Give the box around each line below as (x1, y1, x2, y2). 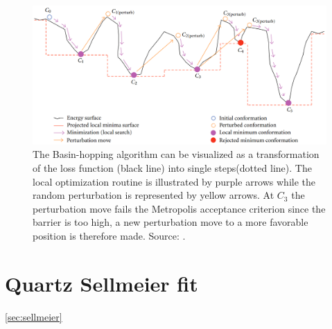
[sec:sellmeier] (5, 309, 62, 323)
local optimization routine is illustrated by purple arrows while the (33, 174, 316, 188)
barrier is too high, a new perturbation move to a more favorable (33, 215, 308, 229)
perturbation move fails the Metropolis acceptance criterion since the (33, 201, 326, 215)
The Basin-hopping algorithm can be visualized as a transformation (33, 147, 320, 161)
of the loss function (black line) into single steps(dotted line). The (33, 161, 312, 175)
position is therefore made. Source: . (33, 228, 186, 242)
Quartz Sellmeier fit (5, 269, 198, 297)
